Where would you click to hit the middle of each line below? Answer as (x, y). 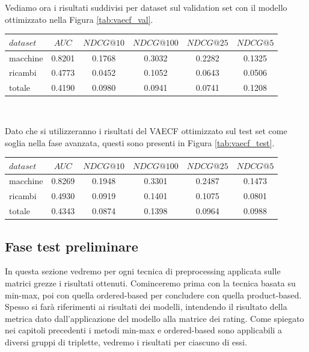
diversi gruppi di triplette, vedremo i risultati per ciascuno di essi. (126, 341)
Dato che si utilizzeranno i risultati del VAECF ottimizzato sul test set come (146, 130)
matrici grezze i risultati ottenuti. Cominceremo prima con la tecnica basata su (150, 283)
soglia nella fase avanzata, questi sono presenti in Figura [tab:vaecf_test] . (140, 142)
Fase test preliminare (72, 246)
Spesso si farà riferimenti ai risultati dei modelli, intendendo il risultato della (146, 307)
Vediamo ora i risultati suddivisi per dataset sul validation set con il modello (146, 7)
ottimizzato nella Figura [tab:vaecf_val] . (79, 19)
